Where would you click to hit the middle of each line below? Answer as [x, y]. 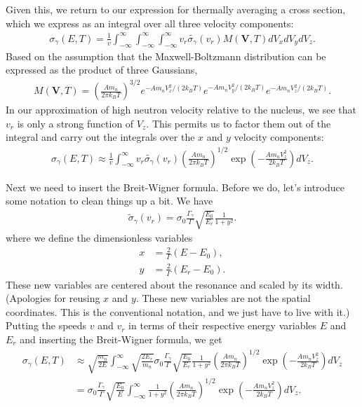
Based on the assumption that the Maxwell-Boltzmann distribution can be [166, 56]
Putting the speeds [46, 325]
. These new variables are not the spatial [223, 298]
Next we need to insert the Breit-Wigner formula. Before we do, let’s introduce [175, 187]
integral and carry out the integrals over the [100, 137]
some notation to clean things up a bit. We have [109, 201]
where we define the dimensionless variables [99, 238]
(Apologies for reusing [53, 298]
